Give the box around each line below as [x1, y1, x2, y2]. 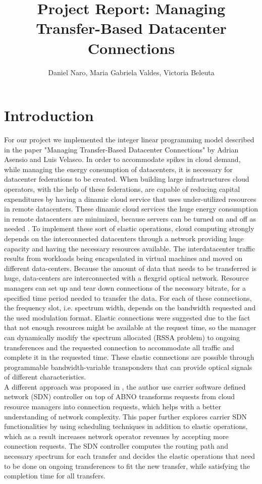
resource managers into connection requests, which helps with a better [4, 401, 221, 412]
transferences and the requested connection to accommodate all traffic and [4, 342, 234, 352]
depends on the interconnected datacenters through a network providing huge [4, 233, 244, 243]
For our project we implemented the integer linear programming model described [4, 134, 254, 145]
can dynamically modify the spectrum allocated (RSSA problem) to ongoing [4, 332, 240, 342]
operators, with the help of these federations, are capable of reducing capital [4, 184, 240, 194]
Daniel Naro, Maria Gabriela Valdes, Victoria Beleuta [48, 67, 215, 77]
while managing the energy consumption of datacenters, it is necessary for [4, 164, 233, 174]
